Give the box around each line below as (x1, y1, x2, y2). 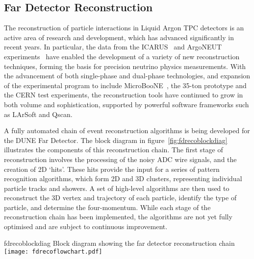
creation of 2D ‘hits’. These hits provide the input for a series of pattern (4, 164, 220, 174)
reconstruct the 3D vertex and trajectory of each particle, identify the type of (4, 192, 237, 203)
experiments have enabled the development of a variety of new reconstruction (4, 51, 240, 61)
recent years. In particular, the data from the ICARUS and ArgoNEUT (4, 42, 222, 52)
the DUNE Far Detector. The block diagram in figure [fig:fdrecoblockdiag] (4, 135, 228, 145)
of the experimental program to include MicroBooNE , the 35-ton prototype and (4, 80, 247, 90)
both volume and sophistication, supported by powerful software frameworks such (4, 99, 249, 109)
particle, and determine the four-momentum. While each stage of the (4, 202, 211, 212)
